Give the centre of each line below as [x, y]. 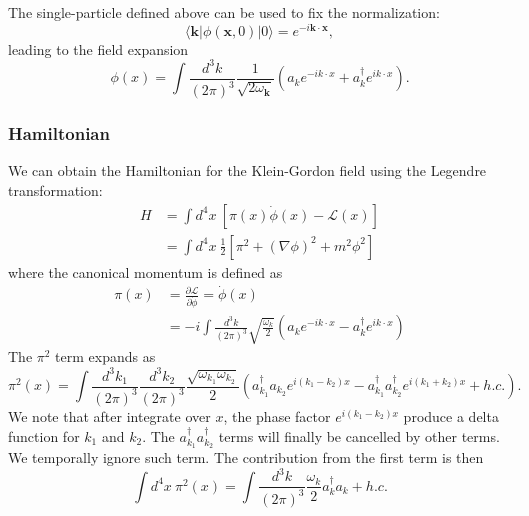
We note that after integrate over [109, 415]
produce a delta [451, 415]
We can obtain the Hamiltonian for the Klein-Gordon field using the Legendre [247, 170]
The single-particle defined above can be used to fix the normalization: [224, 12]
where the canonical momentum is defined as [145, 271]
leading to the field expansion [98, 48]
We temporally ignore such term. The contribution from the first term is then [246, 457]
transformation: [55, 189]
